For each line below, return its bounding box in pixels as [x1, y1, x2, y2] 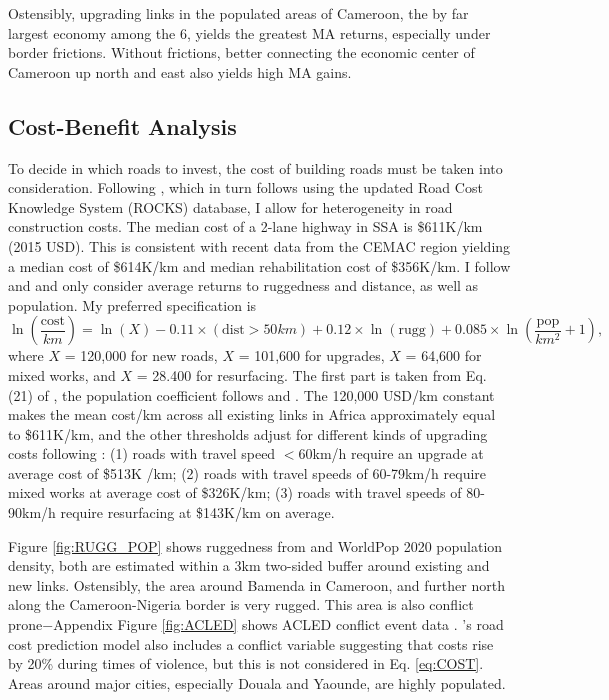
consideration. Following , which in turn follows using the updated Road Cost [8, 177, 483, 198]
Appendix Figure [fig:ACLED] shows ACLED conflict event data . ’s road [53, 614, 504, 635]
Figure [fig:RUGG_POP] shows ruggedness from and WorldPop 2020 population [8, 535, 503, 556]
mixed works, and [8, 364, 116, 385]
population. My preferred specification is [8, 294, 257, 315]
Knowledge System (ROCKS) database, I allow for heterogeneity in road [8, 196, 453, 217]
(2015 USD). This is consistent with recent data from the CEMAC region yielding [8, 235, 511, 256]
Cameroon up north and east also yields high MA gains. [8, 61, 352, 82]
